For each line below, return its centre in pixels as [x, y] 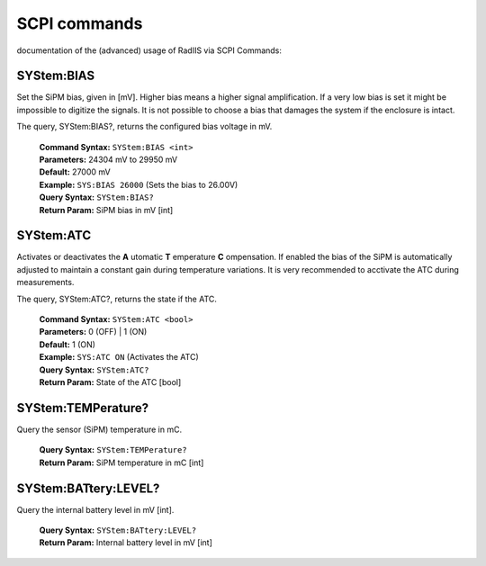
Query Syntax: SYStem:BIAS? [97, 197]
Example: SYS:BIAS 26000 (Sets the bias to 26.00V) [139, 184]
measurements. [45, 283]
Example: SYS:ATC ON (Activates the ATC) [119, 357]
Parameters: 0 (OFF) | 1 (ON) [93, 332]
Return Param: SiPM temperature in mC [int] [121, 463]
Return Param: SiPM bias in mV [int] [106, 210]
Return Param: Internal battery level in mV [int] [126, 543]
